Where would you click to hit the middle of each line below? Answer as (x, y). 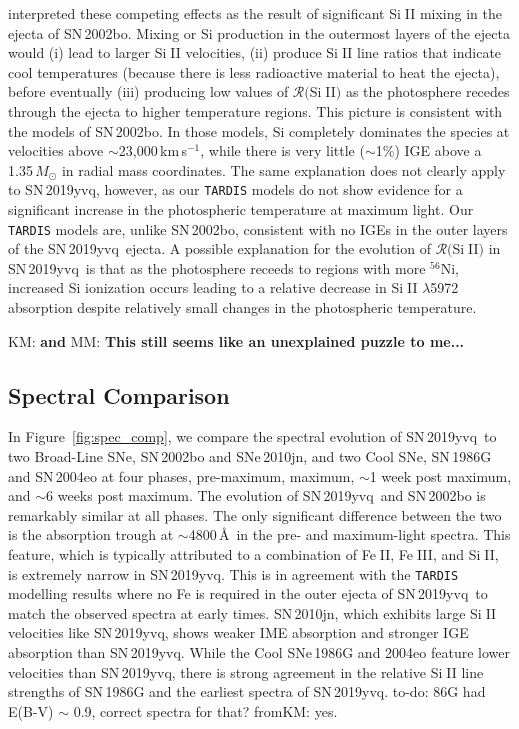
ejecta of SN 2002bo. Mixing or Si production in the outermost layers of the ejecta (259, 32)
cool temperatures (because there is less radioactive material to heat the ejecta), (254, 71)
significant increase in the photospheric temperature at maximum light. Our (241, 209)
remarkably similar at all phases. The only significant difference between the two (255, 514)
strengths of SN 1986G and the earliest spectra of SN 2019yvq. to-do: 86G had (247, 691)
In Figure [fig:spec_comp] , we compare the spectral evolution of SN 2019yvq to (252, 436)
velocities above (56, 150)
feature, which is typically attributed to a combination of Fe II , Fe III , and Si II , (253, 553)
